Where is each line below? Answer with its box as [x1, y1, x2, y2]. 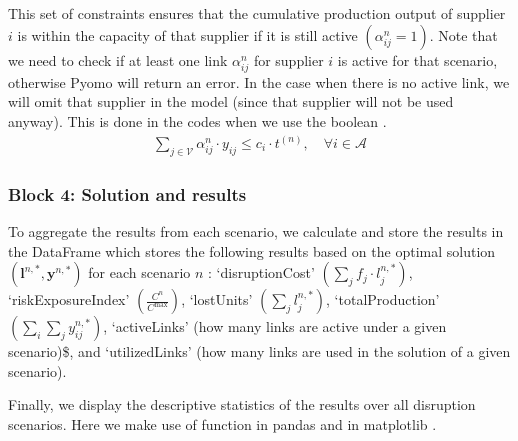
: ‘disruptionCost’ [208, 262, 315, 283]
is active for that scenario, [337, 49, 498, 70]
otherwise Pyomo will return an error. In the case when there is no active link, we [8, 71, 510, 92]
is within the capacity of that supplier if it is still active [17, 24, 358, 45]
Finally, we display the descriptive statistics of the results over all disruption [8, 394, 476, 415]
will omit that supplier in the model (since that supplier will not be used [8, 91, 454, 112]
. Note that [429, 24, 498, 45]
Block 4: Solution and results [8, 181, 247, 206]
